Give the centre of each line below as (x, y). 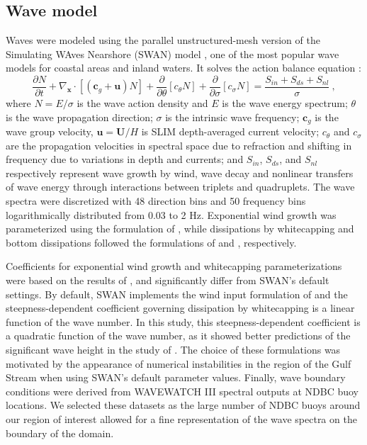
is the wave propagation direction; (79, 117)
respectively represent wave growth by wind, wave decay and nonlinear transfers (180, 173)
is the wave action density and (142, 103)
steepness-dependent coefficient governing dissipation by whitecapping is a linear (180, 308)
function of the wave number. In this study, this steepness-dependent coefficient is (183, 321)
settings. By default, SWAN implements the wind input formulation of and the (177, 294)
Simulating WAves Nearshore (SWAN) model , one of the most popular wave (173, 53)
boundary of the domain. (60, 433)
